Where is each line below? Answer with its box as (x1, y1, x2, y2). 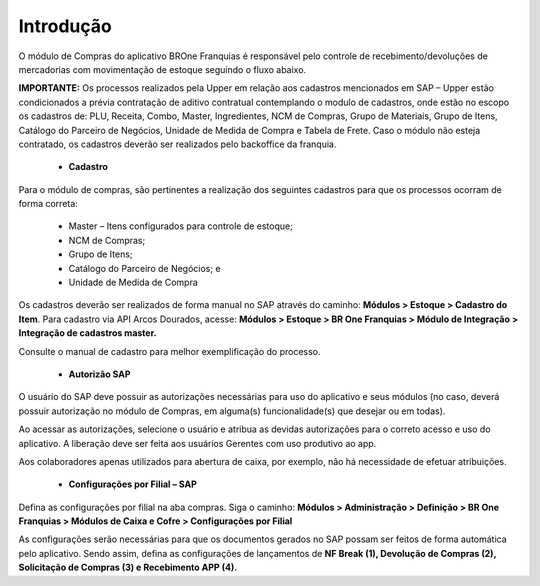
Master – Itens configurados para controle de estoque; (68, 220, 294, 232)
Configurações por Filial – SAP (68, 478, 197, 490)
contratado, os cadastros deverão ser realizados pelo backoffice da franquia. (18, 138, 337, 150)
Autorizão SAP (68, 368, 131, 380)
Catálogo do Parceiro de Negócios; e (68, 262, 221, 274)
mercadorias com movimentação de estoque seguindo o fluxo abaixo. (18, 63, 307, 75)
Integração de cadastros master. (18, 327, 157, 339)
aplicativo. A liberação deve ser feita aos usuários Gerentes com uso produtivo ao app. (18, 437, 377, 449)
